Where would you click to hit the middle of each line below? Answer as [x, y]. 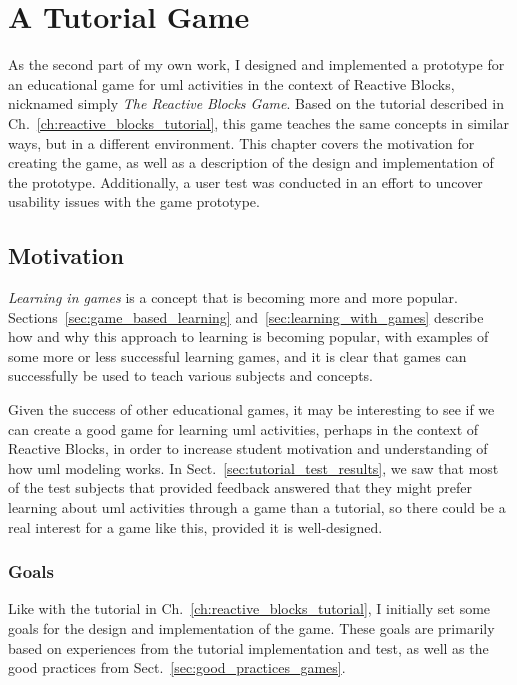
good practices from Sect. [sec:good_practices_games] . [177, 667]
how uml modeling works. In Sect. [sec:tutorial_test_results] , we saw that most [253, 467]
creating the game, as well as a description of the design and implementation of [251, 162]
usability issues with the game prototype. [134, 201]
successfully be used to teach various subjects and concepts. [191, 375]
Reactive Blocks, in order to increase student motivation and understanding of [248, 448]
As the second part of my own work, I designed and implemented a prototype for [256, 64]
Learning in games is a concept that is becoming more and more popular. [233, 297]
